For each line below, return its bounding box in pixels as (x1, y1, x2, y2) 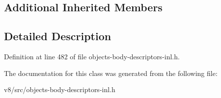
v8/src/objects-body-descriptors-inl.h (4, 84, 115, 95)
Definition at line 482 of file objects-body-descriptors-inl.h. (4, 51, 180, 61)
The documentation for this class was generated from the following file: (4, 68, 218, 78)
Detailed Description (4, 28, 111, 44)
